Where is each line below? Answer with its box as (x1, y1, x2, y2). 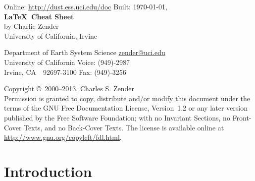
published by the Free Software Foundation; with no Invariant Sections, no (4, 112, 230, 122)
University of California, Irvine (4, 30, 98, 41)
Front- (232, 112, 252, 122)
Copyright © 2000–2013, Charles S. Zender (4, 83, 134, 94)
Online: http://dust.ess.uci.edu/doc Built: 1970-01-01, (4, 1, 167, 11)
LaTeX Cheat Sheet (4, 11, 74, 21)
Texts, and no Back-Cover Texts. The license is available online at (24, 122, 224, 132)
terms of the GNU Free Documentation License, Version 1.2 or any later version (4, 103, 248, 113)
